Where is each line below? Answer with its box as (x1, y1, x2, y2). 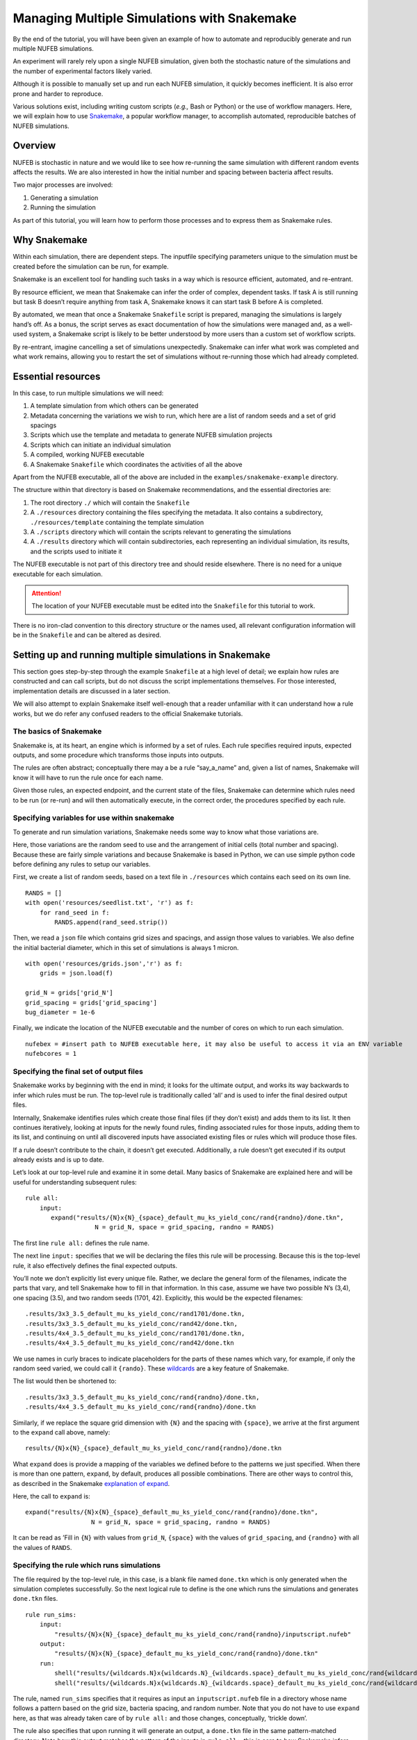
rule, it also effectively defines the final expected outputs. (13, 1261, 178, 1270)
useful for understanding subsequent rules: (13, 1178, 137, 1186)
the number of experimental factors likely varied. (13, 67, 152, 75)
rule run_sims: (25, 1611, 77, 1618)
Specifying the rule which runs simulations (13, 1560, 161, 1570)
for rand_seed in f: (39, 908, 110, 917)
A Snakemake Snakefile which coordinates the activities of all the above (30, 460, 243, 468)
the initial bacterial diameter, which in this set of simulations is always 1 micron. (13, 943, 239, 951)
